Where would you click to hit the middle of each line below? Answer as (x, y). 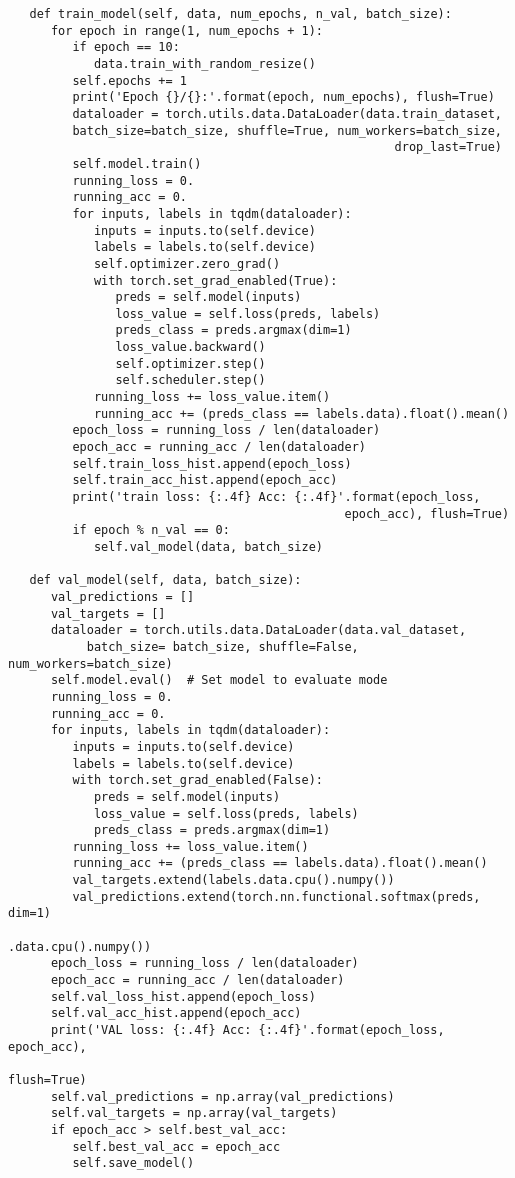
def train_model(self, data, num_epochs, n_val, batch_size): (240, 14)
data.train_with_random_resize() (204, 63)
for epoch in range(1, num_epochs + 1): (186, 30)
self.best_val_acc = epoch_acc (176, 1146)
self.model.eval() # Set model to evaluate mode (219, 680)
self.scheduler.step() (190, 380)
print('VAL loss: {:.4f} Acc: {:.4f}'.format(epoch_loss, (247, 1030)
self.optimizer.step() (190, 363)
